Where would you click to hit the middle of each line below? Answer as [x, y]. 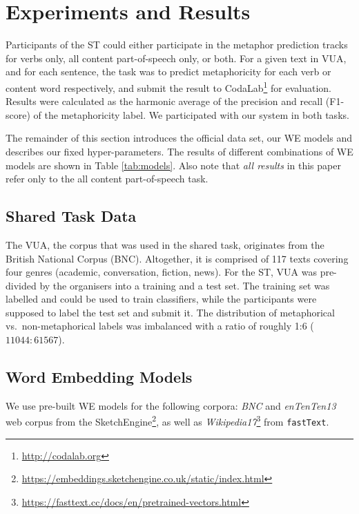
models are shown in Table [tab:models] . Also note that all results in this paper [173, 165]
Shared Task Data [71, 216]
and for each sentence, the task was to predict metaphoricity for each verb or [168, 72]
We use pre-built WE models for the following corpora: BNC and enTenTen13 [171, 405]
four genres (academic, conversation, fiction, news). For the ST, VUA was [161, 272]
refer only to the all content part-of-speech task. [107, 179]
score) [18, 114]
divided [21, 285]
